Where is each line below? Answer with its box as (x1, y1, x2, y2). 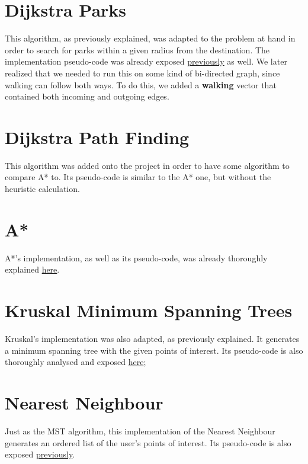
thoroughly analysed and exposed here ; (5, 356, 146, 368)
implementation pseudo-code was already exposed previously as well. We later (5, 55, 287, 68)
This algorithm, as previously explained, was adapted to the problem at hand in (5, 32, 296, 44)
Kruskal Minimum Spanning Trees (5, 298, 293, 322)
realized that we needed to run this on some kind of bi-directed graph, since (5, 66, 280, 79)
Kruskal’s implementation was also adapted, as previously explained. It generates (5, 332, 300, 345)
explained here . (5, 263, 60, 276)
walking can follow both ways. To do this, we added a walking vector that (5, 78, 277, 91)
